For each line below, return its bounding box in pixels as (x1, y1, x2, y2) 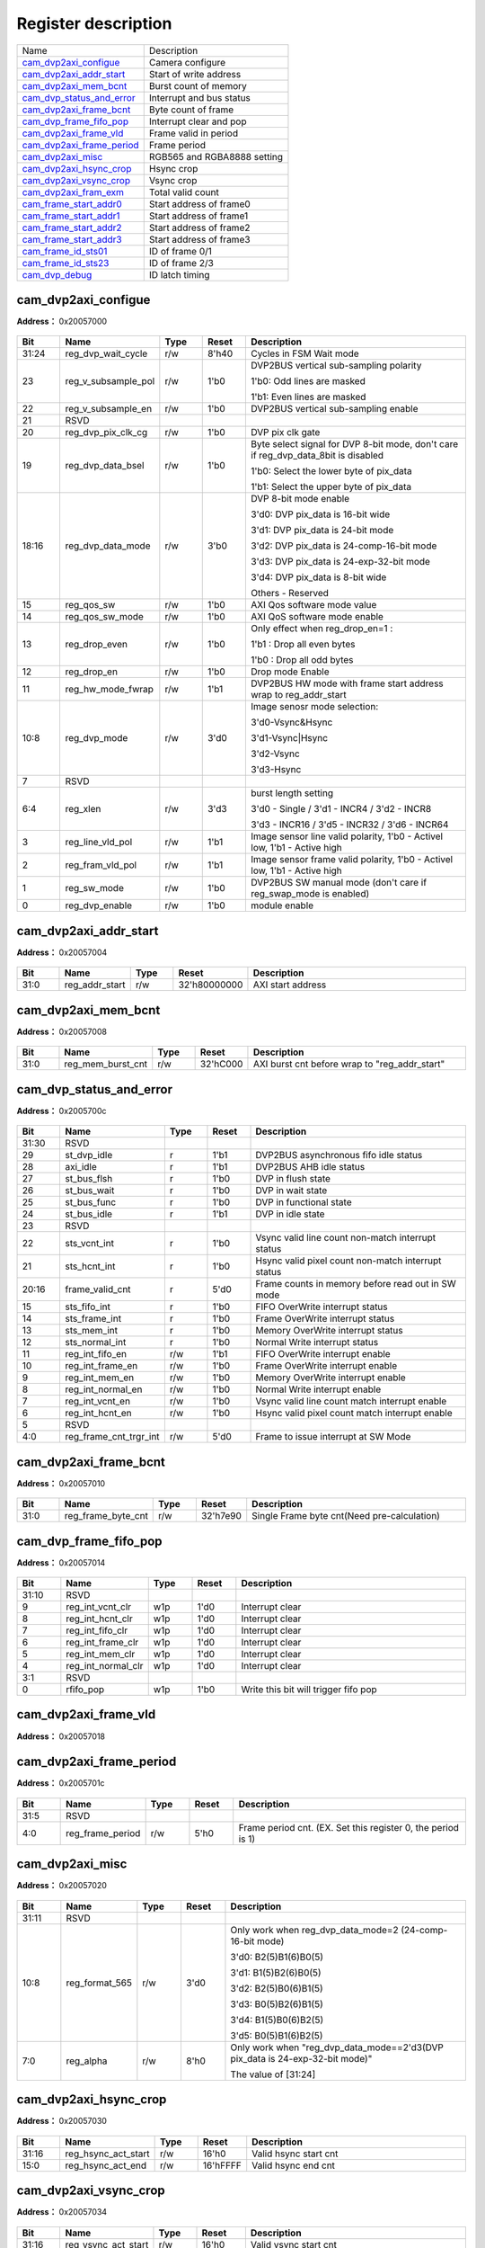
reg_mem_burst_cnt (64, 1057, 148, 1070)
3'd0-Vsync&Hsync (251, 716, 333, 728)
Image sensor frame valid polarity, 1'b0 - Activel (251, 853, 454, 866)
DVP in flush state (255, 1173, 331, 1185)
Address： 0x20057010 (16, 1477, 106, 1488)
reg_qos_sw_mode (65, 611, 144, 623)
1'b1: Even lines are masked (251, 391, 366, 404)
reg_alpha (66, 2055, 108, 2067)
